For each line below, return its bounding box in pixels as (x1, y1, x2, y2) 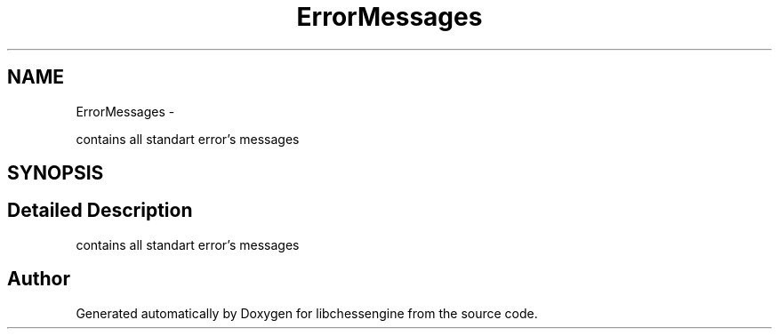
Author (7, 268, 70, 291)
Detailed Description (7, 199, 193, 222)
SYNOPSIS (7, 162, 104, 185)
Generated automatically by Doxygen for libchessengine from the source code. (76, 305, 538, 321)
